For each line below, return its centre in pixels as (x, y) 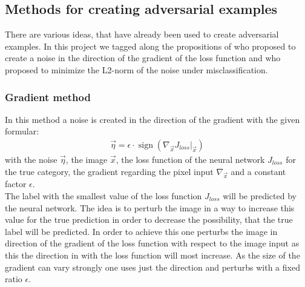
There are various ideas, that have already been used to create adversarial (142, 34)
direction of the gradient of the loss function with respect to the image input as (152, 243)
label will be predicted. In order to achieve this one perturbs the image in (141, 231)
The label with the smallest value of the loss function (103, 195)
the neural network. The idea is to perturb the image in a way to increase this (150, 207)
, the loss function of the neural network (190, 160)
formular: (22, 131)
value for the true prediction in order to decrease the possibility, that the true (149, 219)
